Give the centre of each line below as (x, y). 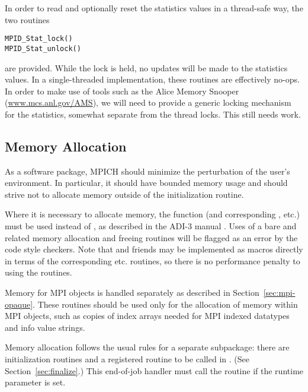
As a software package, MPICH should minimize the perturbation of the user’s (147, 171)
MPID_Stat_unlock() (43, 48)
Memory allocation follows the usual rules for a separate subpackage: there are (147, 347)
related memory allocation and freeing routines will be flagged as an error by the (151, 237)
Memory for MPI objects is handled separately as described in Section (132, 293)
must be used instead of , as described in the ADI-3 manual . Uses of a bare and (151, 226)
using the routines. (38, 272)
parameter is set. (35, 382)
